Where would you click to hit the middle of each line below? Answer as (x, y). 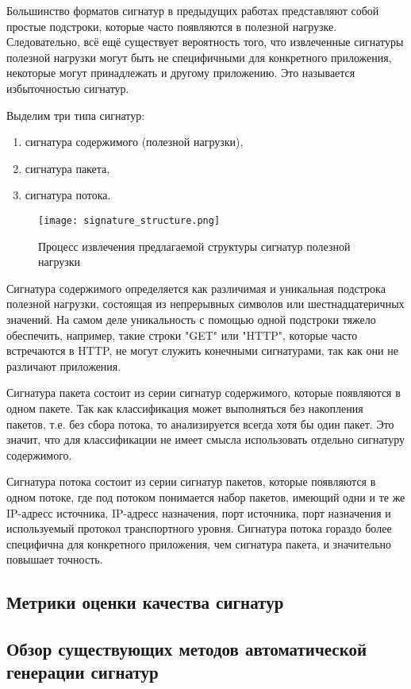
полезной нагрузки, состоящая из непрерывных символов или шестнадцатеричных (205, 304)
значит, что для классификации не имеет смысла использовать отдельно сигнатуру (206, 439)
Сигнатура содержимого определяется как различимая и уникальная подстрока (196, 288)
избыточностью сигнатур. (68, 88)
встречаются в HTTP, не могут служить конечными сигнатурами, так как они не (202, 350)
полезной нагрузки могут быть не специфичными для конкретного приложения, (199, 57)
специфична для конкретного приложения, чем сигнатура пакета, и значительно (199, 543)
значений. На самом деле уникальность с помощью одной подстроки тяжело (191, 319)
